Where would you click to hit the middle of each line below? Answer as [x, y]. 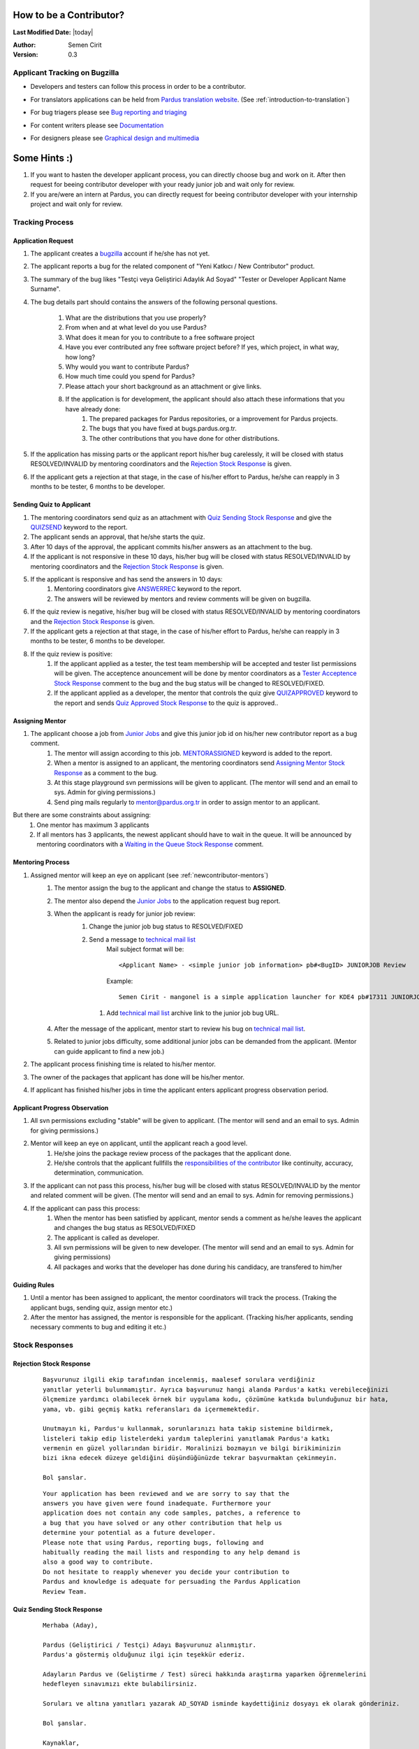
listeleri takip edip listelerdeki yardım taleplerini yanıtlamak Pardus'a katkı [186, 1438]
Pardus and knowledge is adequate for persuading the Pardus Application [172, 1582]
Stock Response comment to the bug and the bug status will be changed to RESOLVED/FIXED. [189, 683]
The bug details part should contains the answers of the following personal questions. [154, 302]
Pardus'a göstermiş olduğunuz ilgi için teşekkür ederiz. [144, 1655]
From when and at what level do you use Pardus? [136, 327]
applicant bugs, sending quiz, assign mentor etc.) [102, 1308]
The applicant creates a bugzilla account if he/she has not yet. [120, 254]
